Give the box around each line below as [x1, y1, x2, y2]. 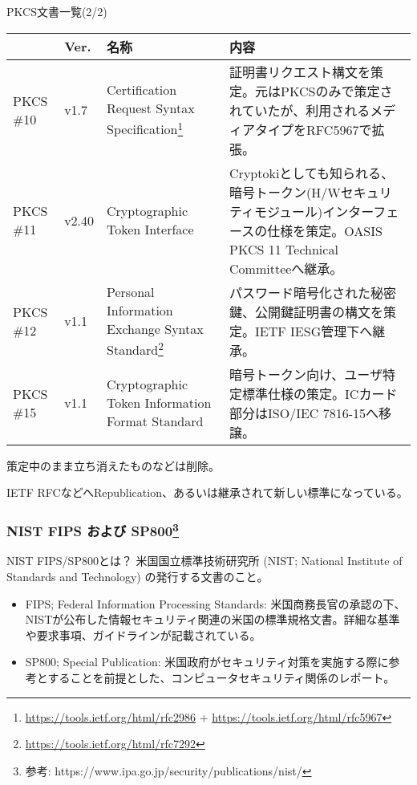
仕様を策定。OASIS [267, 221, 383, 240]
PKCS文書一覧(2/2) [6, 3, 107, 19]
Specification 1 [107, 117, 184, 139]
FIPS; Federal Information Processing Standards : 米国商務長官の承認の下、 [25, 595, 406, 612]
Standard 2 [107, 337, 164, 360]
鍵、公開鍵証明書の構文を [229, 302, 384, 321]
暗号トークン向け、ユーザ [229, 364, 383, 384]
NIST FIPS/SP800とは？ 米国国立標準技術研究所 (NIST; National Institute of [6, 552, 403, 569]
